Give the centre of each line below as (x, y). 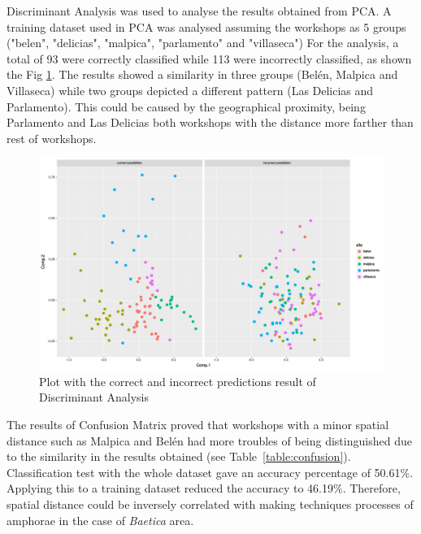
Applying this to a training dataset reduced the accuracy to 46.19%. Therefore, (204, 488)
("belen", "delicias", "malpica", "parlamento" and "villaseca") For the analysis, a (203, 43)
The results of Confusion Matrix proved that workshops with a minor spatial (198, 424)
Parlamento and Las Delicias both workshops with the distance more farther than (210, 122)
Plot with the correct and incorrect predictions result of (178, 381)
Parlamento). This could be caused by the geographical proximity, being (186, 106)
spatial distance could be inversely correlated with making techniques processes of (210, 504)
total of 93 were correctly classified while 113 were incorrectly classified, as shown (209, 58)
